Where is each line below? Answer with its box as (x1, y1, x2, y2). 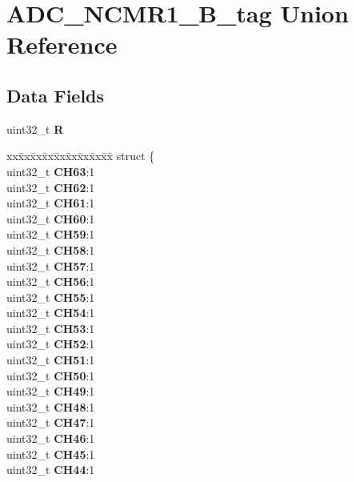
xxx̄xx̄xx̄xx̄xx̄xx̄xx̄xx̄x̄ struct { (6, 147, 155, 164)
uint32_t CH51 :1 (6, 351, 95, 368)
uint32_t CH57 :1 (6, 257, 95, 274)
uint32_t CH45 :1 (6, 445, 95, 462)
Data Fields (6, 82, 105, 107)
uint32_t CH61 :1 (6, 195, 95, 211)
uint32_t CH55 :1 (6, 288, 95, 305)
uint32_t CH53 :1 (6, 319, 95, 336)
